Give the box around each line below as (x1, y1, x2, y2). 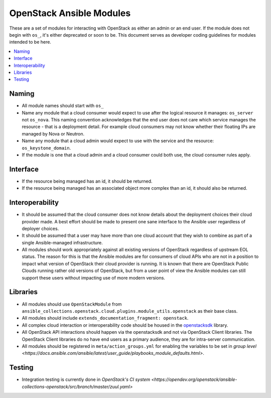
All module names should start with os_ (22, 103, 104, 109)
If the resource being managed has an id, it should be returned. (22, 178, 153, 184)
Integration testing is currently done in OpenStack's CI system (22, 376, 151, 382)
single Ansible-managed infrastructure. (22, 239, 103, 245)
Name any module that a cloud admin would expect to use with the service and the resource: (22, 138, 214, 144)
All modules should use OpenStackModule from (22, 301, 122, 307)
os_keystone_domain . (22, 145, 71, 151)
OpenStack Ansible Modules (9, 8, 131, 19)
